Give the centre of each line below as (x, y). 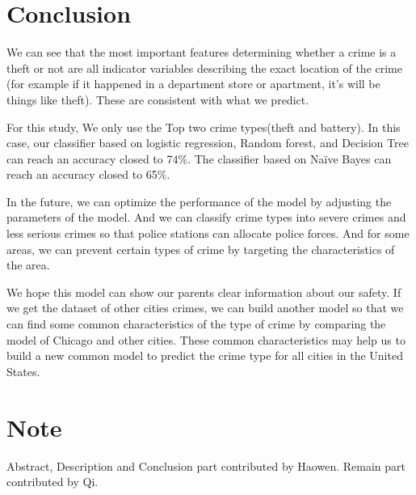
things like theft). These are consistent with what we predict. (158, 99)
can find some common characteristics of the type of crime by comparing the (196, 324)
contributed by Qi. (53, 482)
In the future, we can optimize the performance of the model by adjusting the (199, 201)
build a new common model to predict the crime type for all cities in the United (205, 355)
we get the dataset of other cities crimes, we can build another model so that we (205, 308)
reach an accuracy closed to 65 (82, 174)
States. (23, 371)
